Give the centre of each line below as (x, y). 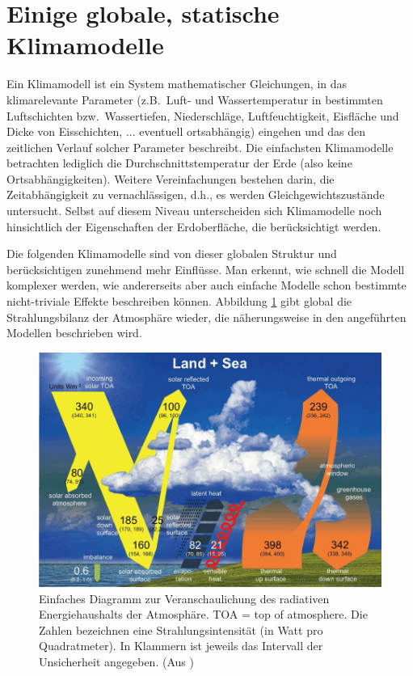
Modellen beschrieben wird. (74, 333)
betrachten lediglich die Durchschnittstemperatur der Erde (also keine (179, 163)
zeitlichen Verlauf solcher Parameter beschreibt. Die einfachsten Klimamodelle (200, 147)
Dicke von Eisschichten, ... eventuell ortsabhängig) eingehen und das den (186, 131)
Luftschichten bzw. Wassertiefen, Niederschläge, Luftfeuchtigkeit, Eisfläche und (203, 115)
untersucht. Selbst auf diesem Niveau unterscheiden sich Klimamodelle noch (194, 211)
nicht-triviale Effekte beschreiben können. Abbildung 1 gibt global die (179, 301)
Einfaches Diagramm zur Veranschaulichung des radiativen (184, 598)
